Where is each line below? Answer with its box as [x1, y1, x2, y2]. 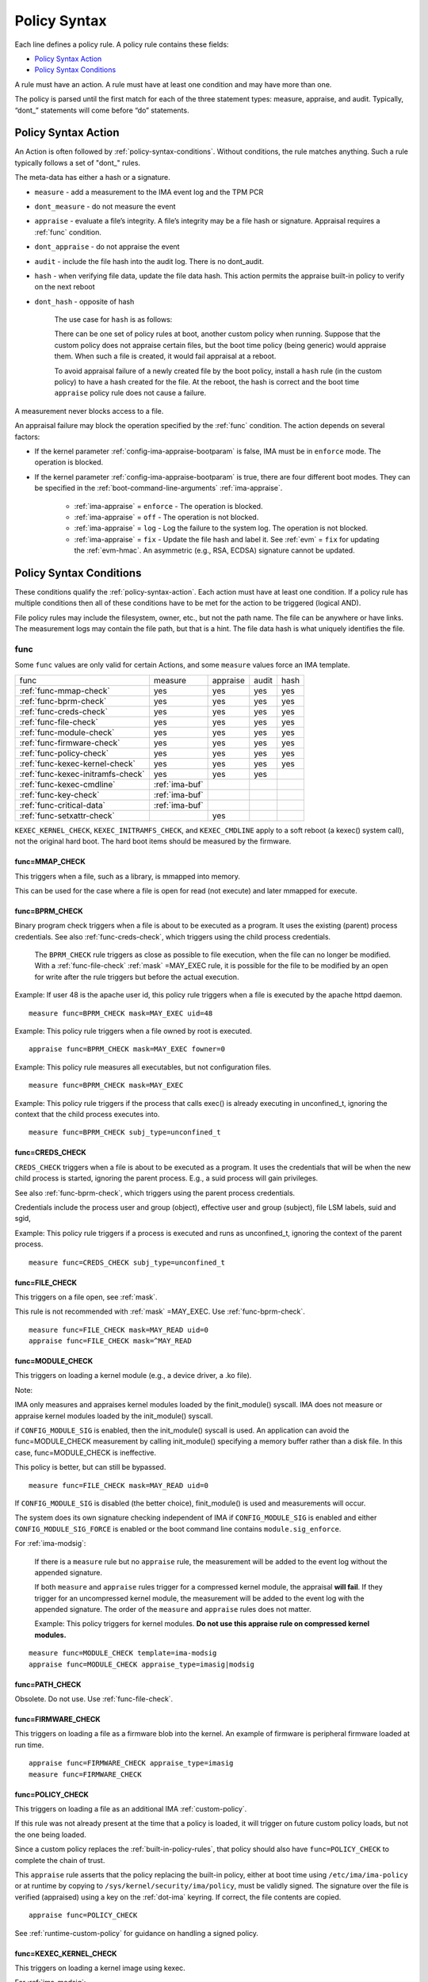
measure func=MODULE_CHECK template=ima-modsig [29, 1649, 217, 1658]
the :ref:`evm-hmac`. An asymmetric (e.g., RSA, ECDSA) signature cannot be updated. [74, 545, 356, 555]
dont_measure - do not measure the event [34, 201, 176, 211]
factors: [14, 432, 40, 442]
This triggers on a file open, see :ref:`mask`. [14, 1292, 158, 1302]
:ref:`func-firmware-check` [19, 737, 120, 748]
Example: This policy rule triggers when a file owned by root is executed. [14, 1027, 253, 1036]
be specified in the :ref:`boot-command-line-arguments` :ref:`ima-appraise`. [34, 484, 283, 493]
